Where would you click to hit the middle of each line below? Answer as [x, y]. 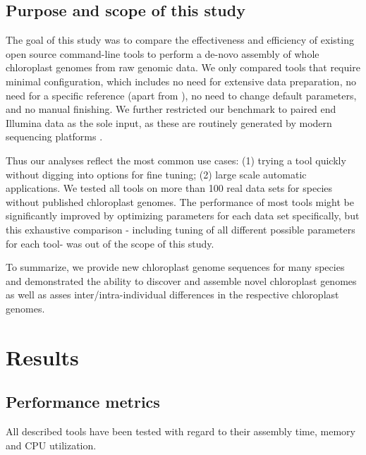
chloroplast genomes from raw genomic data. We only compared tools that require [183, 67]
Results [42, 357]
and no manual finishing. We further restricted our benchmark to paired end [171, 109]
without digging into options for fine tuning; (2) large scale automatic [156, 174]
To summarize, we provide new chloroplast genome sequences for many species [175, 267]
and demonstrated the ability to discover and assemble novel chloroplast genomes [181, 280]
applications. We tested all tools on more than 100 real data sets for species [169, 188]
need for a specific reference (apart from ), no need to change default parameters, [181, 95]
